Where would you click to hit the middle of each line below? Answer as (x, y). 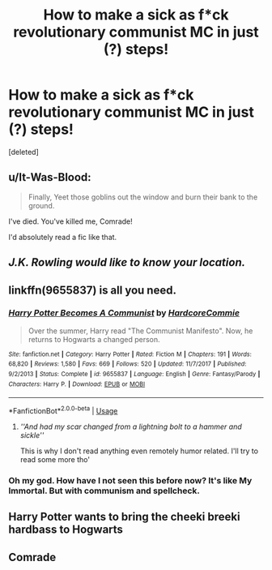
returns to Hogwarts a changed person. (94, 339)
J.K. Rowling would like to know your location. (127, 262)
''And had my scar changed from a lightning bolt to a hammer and (131, 426)
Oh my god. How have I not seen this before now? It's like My (130, 481)
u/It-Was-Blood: (50, 177)
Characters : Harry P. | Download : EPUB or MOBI (77, 384)
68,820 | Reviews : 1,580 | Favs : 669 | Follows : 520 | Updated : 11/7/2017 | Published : (127, 364)
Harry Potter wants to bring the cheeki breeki (124, 517)
